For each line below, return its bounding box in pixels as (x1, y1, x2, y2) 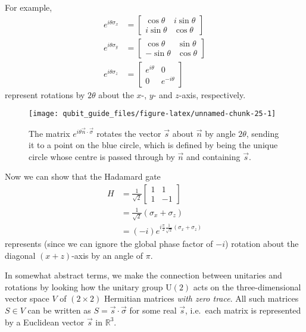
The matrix (29, 127, 70, 139)
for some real (129, 304, 177, 316)
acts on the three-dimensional (193, 280, 301, 293)
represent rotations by (5, 88, 85, 101)
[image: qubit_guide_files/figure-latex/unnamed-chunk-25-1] (29, 109, 276, 118)
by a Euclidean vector (5, 315, 85, 328)
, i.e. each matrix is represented (185, 304, 301, 316)
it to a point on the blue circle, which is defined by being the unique (29, 139, 278, 151)
